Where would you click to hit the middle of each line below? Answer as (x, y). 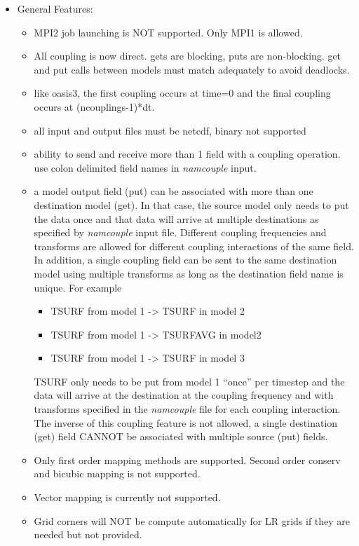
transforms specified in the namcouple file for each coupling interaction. (187, 409)
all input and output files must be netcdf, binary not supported (170, 130)
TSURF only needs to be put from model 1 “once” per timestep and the (189, 381)
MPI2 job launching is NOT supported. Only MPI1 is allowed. (168, 32)
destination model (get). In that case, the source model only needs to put (191, 204)
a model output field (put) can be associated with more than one (174, 191)
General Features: (55, 8)
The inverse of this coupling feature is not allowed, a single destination (186, 422)
